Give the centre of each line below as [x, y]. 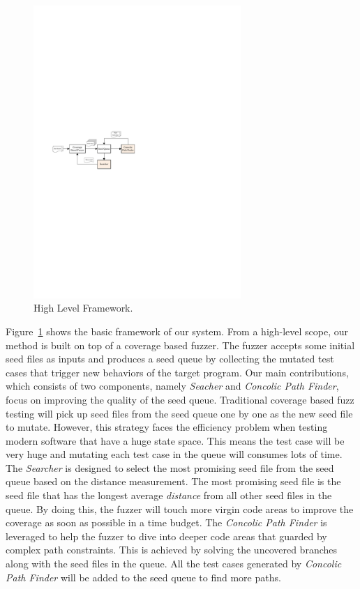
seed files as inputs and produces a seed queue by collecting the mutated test [170, 359]
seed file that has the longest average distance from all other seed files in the [169, 495]
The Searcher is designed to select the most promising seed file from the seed [170, 467]
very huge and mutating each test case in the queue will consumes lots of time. [174, 454]
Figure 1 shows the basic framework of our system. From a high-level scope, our [177, 331]
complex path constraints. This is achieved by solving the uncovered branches [172, 550]
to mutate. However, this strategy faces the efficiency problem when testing [167, 427]
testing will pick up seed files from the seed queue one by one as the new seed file [179, 413]
